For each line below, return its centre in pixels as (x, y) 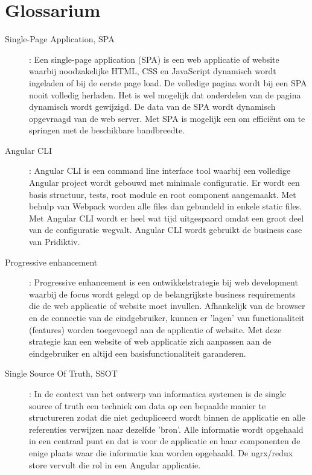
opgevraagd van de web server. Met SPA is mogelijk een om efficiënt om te (167, 118)
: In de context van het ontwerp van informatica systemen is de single (158, 393)
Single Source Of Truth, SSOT (61, 373)
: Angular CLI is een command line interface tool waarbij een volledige (160, 171)
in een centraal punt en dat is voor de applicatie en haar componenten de (165, 441)
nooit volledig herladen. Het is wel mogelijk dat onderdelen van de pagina (165, 94)
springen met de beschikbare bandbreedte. (107, 130)
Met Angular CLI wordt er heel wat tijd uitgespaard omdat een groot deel (167, 218)
